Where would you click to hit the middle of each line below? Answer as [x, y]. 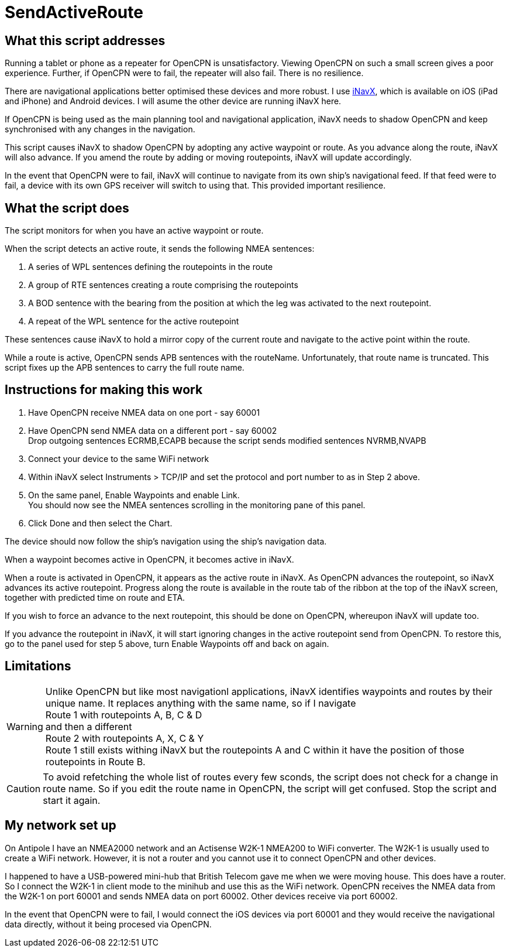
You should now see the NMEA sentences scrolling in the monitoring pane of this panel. [197, 505]
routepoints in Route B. [95, 761]
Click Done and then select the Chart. [100, 523]
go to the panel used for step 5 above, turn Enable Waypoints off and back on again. [167, 643]
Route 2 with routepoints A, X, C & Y [125, 738]
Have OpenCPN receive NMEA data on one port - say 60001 [144, 412]
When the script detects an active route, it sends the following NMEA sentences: [160, 249]
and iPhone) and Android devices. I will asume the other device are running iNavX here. [173, 101]
